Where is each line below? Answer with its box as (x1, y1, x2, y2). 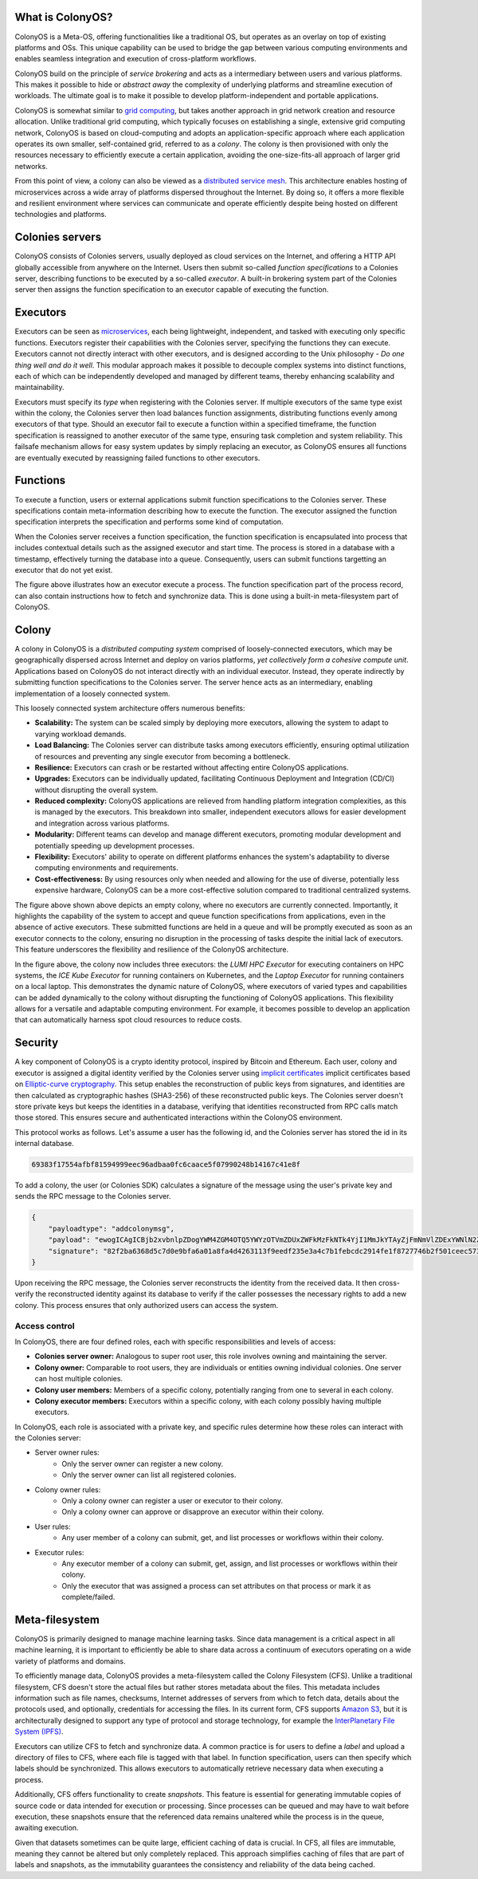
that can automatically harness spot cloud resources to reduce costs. (14, 1015, 242, 1025)
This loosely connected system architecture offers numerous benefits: (14, 703, 246, 713)
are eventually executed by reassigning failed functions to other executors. (14, 453, 261, 463)
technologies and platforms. (14, 210, 107, 219)
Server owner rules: (34, 1448, 100, 1457)
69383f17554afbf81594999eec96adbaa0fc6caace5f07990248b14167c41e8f (31, 1160, 301, 1169)
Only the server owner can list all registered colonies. (61, 1470, 237, 1479)
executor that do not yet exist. (14, 565, 113, 574)
